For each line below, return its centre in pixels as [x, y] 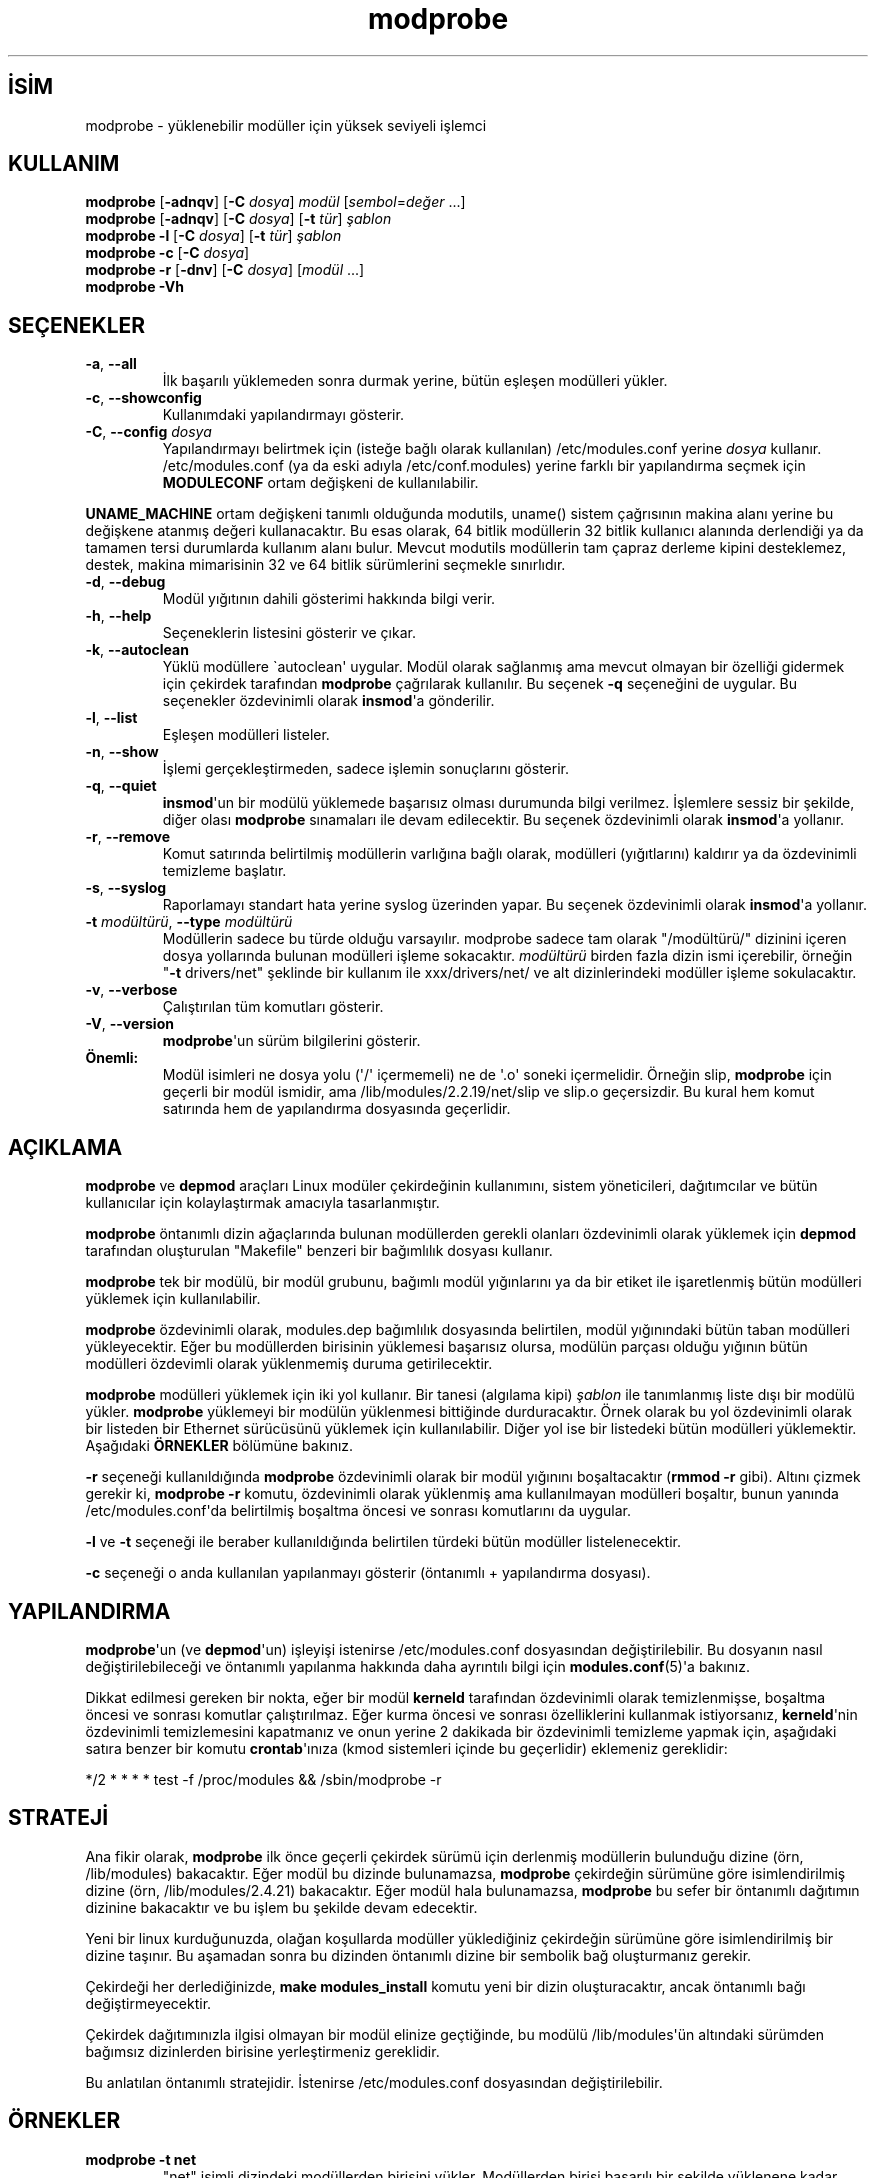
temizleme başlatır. [224, 871]
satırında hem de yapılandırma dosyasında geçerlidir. [336, 1109]
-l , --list [111, 718]
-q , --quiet [121, 786]
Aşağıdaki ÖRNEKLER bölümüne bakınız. [219, 1446]
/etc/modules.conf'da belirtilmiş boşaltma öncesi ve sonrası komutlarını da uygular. [358, 1511]
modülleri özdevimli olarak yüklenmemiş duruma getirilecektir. [289, 1364]
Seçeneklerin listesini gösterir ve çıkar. [289, 633]
